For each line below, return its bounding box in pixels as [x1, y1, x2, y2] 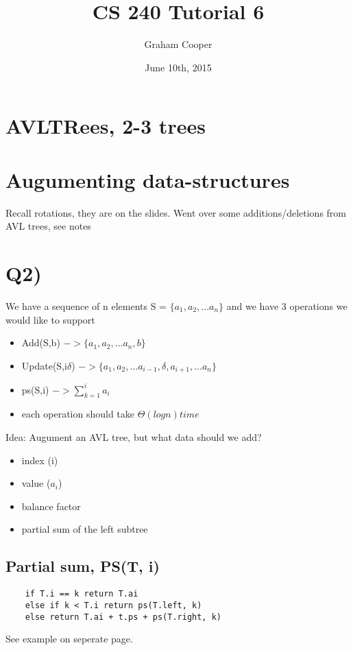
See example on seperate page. [5, 631, 133, 646]
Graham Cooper [144, 37, 212, 51]
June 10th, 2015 [145, 60, 212, 74]
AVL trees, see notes [5, 219, 91, 233]
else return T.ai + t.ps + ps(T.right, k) [25, 612, 221, 622]
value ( [21, 476, 51, 490]
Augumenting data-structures [5, 165, 290, 193]
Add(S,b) [21, 335, 60, 350]
